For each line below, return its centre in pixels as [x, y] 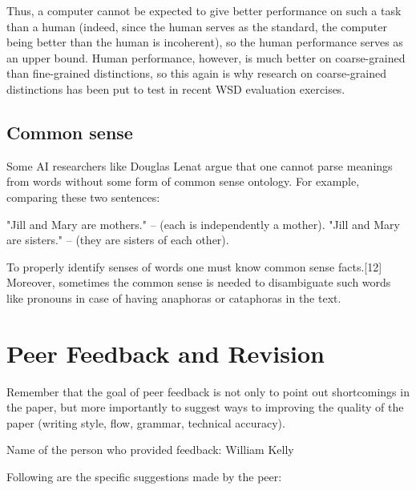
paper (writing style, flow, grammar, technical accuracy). [146, 422]
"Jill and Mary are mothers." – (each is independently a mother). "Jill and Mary [203, 224]
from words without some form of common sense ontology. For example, [183, 181]
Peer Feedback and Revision [166, 353]
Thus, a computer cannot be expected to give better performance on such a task [204, 10]
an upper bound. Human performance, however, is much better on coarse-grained [206, 57]
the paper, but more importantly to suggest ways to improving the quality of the [205, 407]
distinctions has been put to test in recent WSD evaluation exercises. [176, 88]
